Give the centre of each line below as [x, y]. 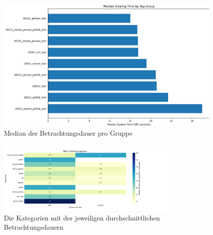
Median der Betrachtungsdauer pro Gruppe [68, 133]
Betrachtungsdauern [34, 227]
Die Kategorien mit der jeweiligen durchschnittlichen [82, 217]
